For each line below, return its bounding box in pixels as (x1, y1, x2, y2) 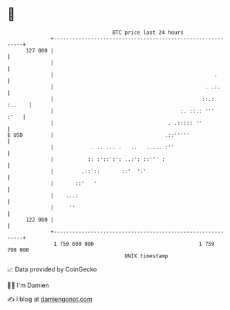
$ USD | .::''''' (7, 131, 190, 139)
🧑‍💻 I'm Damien (7, 281, 50, 289)
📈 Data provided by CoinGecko (7, 265, 97, 273)
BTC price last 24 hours (112, 29, 184, 36)
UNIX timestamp (124, 252, 169, 260)
